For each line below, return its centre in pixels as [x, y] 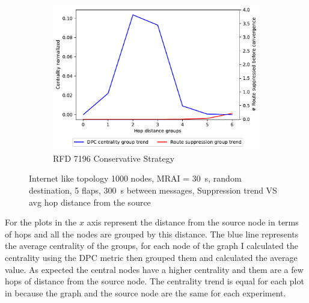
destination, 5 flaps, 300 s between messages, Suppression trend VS [153, 190]
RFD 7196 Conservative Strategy [114, 158]
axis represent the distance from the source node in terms [193, 222]
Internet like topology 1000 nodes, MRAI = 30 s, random [135, 178]
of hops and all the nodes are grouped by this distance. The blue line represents [152, 234]
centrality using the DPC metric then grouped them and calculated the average [151, 257]
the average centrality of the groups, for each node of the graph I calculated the [151, 246]
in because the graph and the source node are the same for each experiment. [145, 292]
